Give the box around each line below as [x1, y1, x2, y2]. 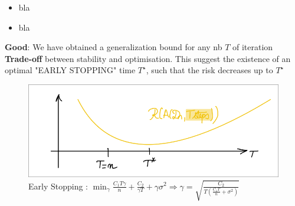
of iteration [232, 41, 273, 53]
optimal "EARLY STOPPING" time [5, 64, 136, 76]
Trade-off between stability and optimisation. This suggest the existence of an [5, 52, 291, 64]
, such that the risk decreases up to [146, 64, 273, 76]
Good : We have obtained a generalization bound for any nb [5, 41, 222, 53]
